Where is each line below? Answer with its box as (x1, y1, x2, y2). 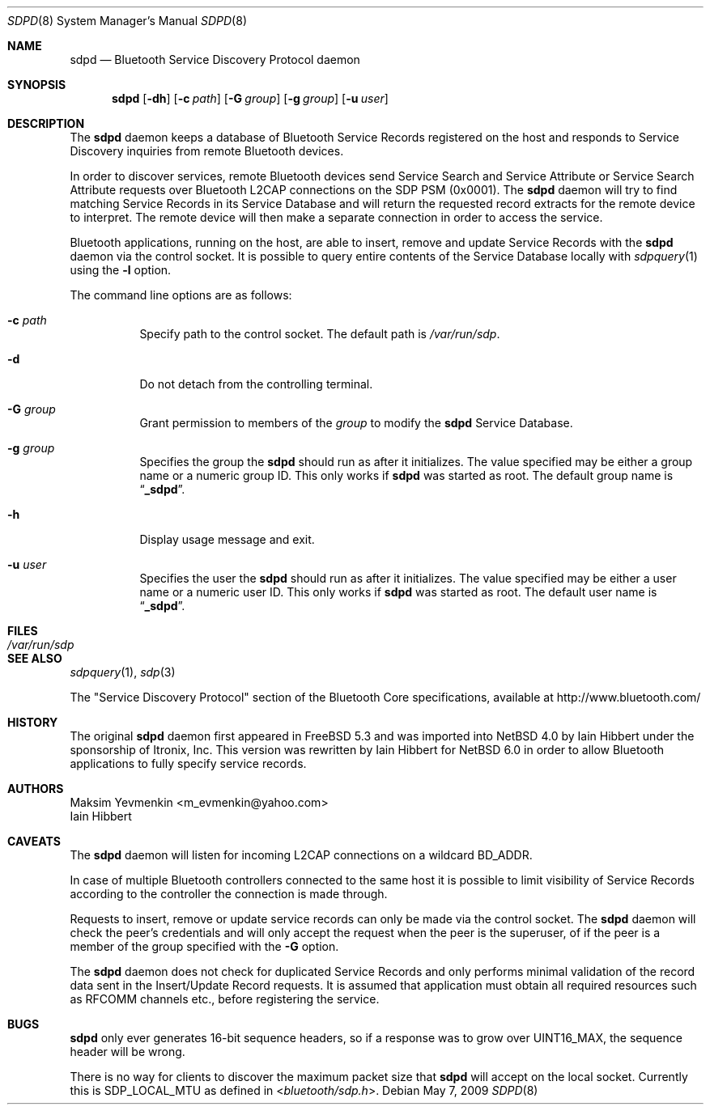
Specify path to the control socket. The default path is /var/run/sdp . (139, 327, 500, 341)
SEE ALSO (7, 651, 62, 665)
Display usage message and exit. (139, 532, 315, 546)
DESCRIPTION (7, 117, 85, 130)
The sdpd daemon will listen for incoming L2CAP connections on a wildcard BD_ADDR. (70, 848, 533, 862)
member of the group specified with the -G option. (70, 939, 339, 953)
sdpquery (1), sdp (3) (70, 665, 176, 679)
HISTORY (7, 715, 58, 729)
